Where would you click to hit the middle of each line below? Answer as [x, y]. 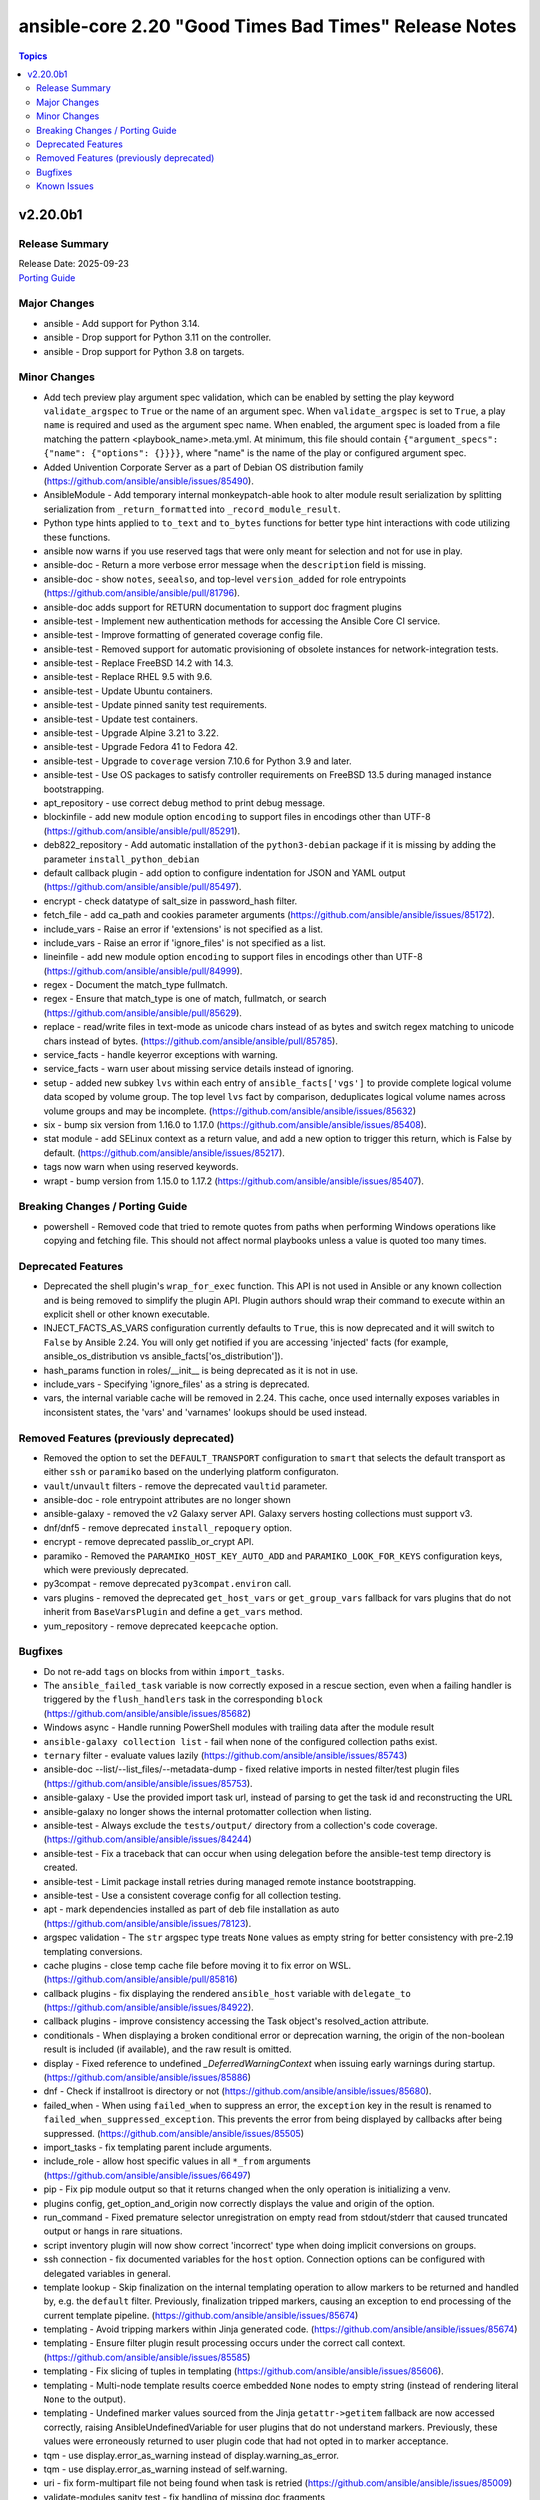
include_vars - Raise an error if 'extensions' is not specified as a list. [183, 929]
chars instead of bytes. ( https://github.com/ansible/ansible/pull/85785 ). [191, 1041]
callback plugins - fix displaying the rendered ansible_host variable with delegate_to [227, 1993]
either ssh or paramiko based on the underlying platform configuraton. [191, 1472]
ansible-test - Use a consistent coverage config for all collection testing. [192, 1895]
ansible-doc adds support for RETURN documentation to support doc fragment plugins [222, 607]
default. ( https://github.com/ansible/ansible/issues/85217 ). [164, 1152]
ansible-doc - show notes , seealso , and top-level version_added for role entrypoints [225, 579]
